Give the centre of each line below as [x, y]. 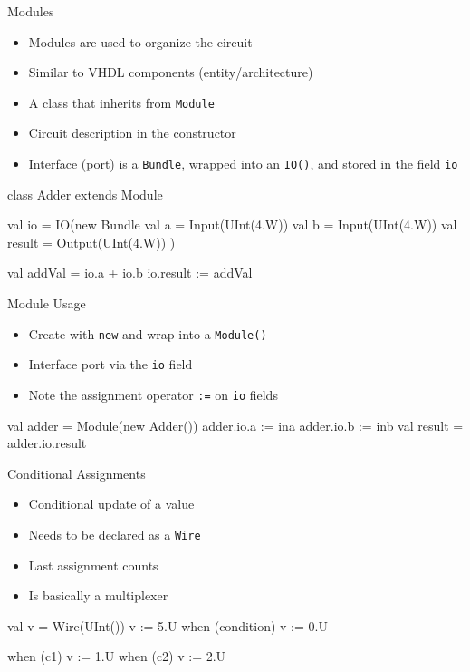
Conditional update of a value [111, 504]
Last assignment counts [93, 565]
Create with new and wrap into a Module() [148, 333]
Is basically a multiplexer [98, 595]
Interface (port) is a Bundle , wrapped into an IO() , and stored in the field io [243, 164]
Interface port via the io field [110, 364]
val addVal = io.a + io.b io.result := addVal [130, 273]
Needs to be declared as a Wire [115, 534]
